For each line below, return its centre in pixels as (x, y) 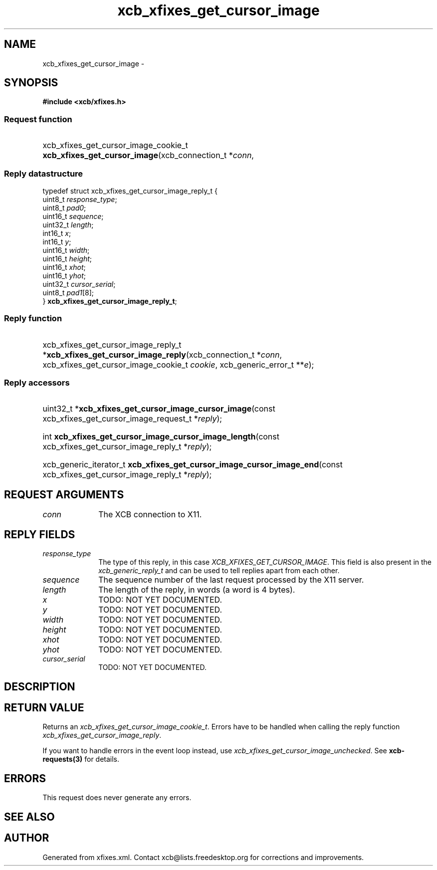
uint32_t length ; (68, 224)
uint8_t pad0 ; (64, 208)
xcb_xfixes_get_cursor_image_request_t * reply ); (132, 419)
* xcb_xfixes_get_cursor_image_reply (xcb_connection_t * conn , (162, 354)
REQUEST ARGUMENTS (64, 494)
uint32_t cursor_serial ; (79, 284)
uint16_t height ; (67, 258)
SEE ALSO (29, 817)
